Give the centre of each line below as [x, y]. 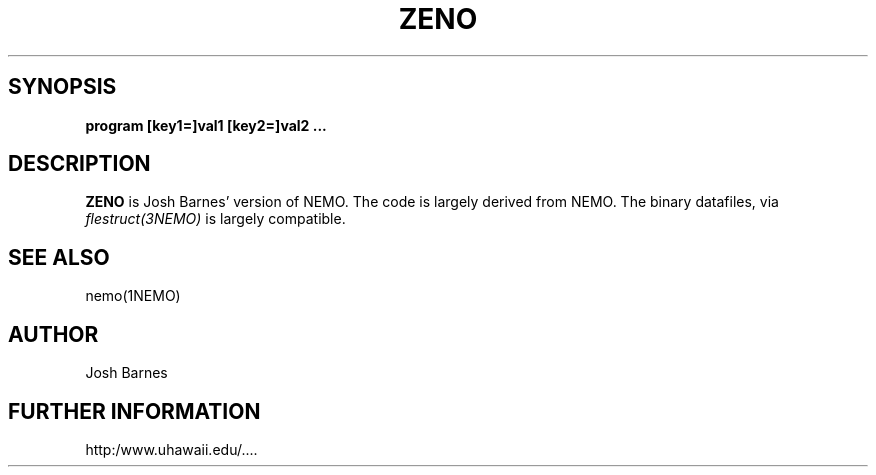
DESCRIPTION [79, 164]
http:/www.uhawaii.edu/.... [171, 449]
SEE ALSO [59, 257]
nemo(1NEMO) [133, 296]
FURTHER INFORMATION [134, 411]
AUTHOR [53, 334]
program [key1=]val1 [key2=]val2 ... [206, 125]
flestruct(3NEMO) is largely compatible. [215, 219]
